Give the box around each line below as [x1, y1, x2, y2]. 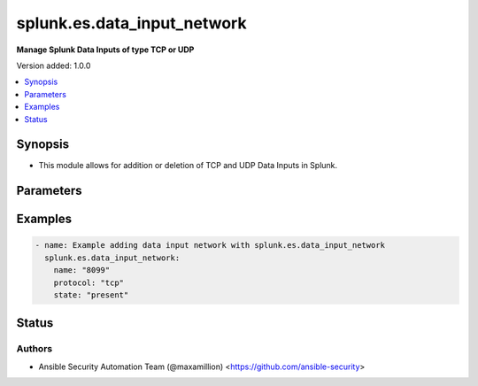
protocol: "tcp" [53, 277, 124, 288]
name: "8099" [53, 266, 111, 275]
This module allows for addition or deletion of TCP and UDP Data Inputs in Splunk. [38, 160, 338, 171]
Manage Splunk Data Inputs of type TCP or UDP [16, 44, 195, 55]
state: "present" [53, 289, 129, 300]
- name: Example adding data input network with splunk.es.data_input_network [35, 240, 385, 251]
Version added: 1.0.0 [16, 60, 91, 71]
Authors [16, 343, 53, 355]
